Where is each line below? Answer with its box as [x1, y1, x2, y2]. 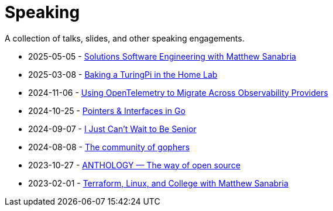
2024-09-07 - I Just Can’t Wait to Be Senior [28, 123, 197, 134]
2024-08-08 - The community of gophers [28, 141, 190, 152]
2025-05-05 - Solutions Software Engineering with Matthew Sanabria [28, 51, 296, 61]
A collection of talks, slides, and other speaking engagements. [5, 33, 245, 43]
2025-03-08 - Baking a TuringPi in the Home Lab [28, 69, 218, 79]
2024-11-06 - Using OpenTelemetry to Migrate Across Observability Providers [28, 87, 328, 98]
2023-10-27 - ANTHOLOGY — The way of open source [28, 160, 241, 170]
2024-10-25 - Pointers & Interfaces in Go [28, 105, 186, 116]
